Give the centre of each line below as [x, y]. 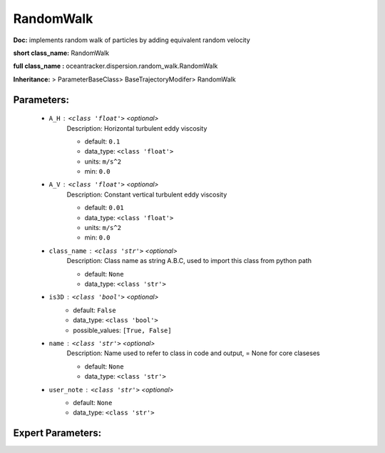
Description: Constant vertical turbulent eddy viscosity [147, 194]
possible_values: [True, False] [122, 330]
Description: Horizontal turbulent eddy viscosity [137, 128]
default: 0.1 [102, 141]
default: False [95, 310]
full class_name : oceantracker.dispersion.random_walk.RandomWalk [115, 66]
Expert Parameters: [57, 433]
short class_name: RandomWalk [61, 53]
